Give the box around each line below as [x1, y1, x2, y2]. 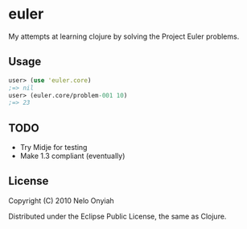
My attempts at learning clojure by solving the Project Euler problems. [8, 31, 240, 41]
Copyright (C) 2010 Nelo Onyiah [8, 195, 114, 206]
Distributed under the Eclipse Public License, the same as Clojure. [8, 211, 227, 221]
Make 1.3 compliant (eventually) [19, 151, 126, 161]
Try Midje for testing [19, 143, 88, 152]
